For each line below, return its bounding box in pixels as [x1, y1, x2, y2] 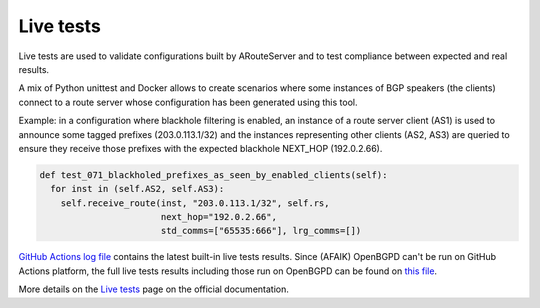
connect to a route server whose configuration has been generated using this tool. [18, 96, 358, 108]
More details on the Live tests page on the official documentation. [18, 283, 289, 295]
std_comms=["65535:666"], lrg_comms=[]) [160, 225, 362, 237]
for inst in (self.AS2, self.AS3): [50, 183, 225, 195]
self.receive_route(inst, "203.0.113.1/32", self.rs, [60, 197, 330, 209]
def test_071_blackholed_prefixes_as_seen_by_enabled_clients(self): [39, 169, 388, 180]
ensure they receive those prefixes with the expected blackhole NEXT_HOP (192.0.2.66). [18, 142, 383, 154]
